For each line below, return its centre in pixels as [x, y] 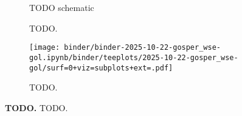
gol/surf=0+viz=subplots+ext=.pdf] [101, 68]
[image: [45, 48]
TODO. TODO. [36, 107]
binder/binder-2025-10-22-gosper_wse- [142, 48]
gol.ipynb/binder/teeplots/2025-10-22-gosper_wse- [134, 57]
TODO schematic [62, 7]
